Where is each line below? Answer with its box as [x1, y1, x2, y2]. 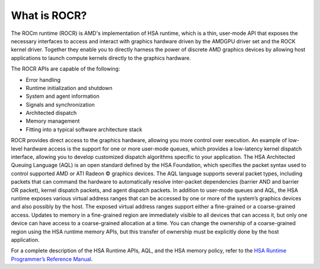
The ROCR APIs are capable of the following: [11, 65, 120, 72]
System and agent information [25, 92, 100, 100]
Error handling [25, 76, 61, 83]
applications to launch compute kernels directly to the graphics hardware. [11, 54, 191, 62]
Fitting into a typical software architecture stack [25, 126, 142, 133]
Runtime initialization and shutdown [25, 84, 113, 91]
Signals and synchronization [25, 101, 95, 108]
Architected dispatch [25, 110, 77, 117]
